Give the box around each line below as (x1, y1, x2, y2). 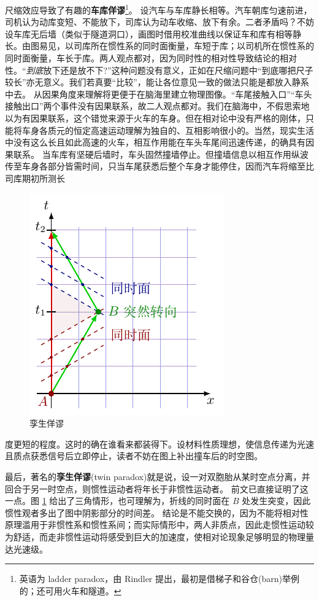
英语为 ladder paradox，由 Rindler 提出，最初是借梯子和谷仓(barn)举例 (19, 572, 299, 585)
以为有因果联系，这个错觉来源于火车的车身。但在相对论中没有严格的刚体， (5, 112, 306, 124)
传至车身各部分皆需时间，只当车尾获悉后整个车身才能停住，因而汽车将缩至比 (5, 160, 314, 173)
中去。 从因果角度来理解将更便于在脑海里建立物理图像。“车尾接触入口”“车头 (5, 87, 312, 100)
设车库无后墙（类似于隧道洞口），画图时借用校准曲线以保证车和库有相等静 (5, 27, 301, 40)
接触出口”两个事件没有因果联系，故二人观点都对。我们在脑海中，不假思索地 (5, 99, 310, 112)
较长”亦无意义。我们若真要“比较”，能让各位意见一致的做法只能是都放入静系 (5, 76, 309, 88)
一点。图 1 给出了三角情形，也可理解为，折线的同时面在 (5, 494, 230, 507)
